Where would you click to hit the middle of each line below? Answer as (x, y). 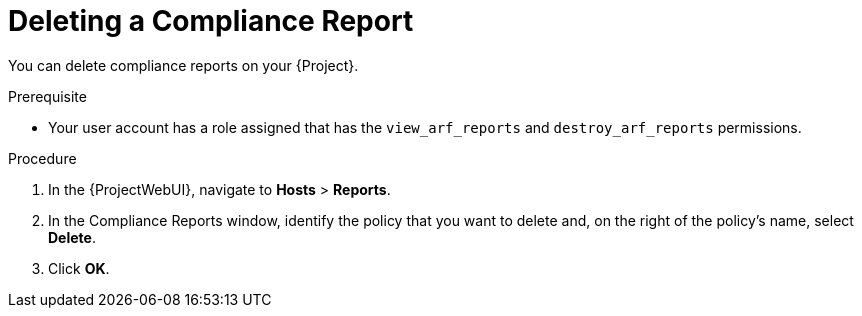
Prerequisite (47, 96)
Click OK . (79, 268)
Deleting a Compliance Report (211, 21)
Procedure (42, 158)
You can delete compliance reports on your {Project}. (183, 65)
